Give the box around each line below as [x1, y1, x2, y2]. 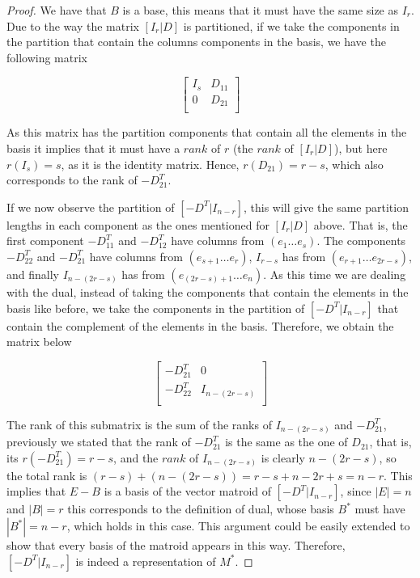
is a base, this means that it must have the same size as [122, 2, 398, 18]
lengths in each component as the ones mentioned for [6, 216, 269, 233]
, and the [113, 449, 159, 466]
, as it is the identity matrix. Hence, [61, 155, 240, 172]
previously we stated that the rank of [6, 433, 191, 450]
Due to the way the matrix [6, 17, 139, 34]
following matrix [6, 49, 88, 65]
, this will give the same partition [244, 198, 409, 215]
